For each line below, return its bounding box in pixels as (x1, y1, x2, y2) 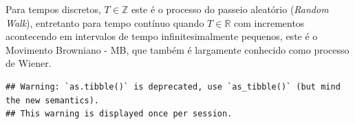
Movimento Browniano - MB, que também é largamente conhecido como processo (6, 42, 349, 56)
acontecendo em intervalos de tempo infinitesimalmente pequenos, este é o (6, 29, 318, 43)
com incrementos (233, 15, 305, 30)
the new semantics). (6, 95, 100, 105)
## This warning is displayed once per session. (6, 109, 233, 119)
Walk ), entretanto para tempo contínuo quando (6, 15, 204, 30)
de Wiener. (6, 56, 52, 70)
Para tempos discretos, (6, 2, 101, 16)
